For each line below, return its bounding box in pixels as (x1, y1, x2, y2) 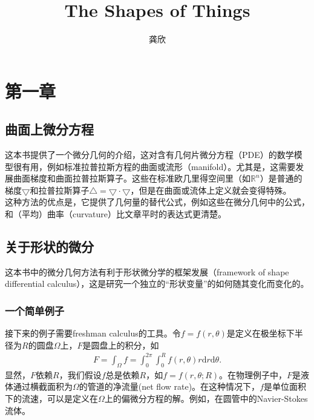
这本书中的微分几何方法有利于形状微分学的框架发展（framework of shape (5, 265, 289, 278)
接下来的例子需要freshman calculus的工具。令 (5, 327, 181, 340)
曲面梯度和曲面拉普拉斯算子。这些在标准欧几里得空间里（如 (13, 172, 250, 185)
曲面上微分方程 (5, 120, 94, 139)
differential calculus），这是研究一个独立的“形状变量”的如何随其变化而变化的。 (5, 277, 309, 290)
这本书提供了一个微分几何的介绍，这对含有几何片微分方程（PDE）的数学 (5, 148, 294, 161)
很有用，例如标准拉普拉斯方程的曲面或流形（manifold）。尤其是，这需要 (13, 160, 296, 172)
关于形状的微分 (5, 237, 94, 256)
